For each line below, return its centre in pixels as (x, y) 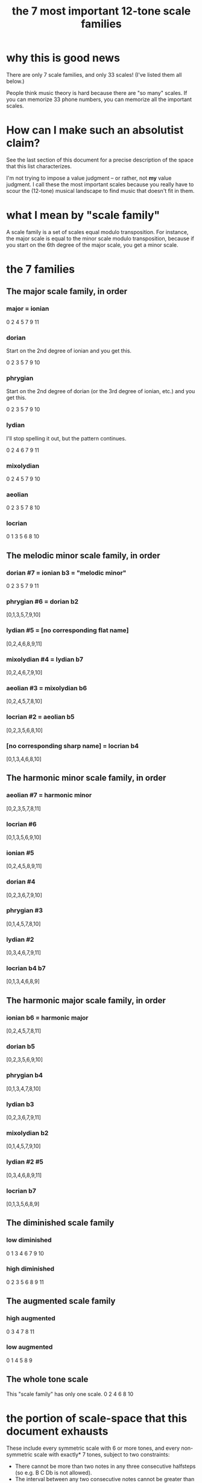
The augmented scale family (61, 1301)
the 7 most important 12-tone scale (101, 11)
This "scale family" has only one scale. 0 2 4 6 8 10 (70, 1394)
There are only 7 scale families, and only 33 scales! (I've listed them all (94, 74)
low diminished (29, 1240)
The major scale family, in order (67, 292)
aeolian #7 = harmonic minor (49, 795)
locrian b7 (21, 1191)
